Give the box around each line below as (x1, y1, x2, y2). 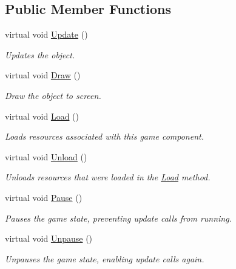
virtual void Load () (5, 109, 79, 122)
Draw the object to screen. (5, 89, 101, 101)
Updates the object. (5, 48, 75, 61)
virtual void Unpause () (5, 232, 93, 245)
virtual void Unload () (5, 150, 87, 163)
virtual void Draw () (5, 69, 81, 81)
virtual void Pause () (5, 191, 83, 203)
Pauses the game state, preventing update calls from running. (5, 211, 232, 224)
